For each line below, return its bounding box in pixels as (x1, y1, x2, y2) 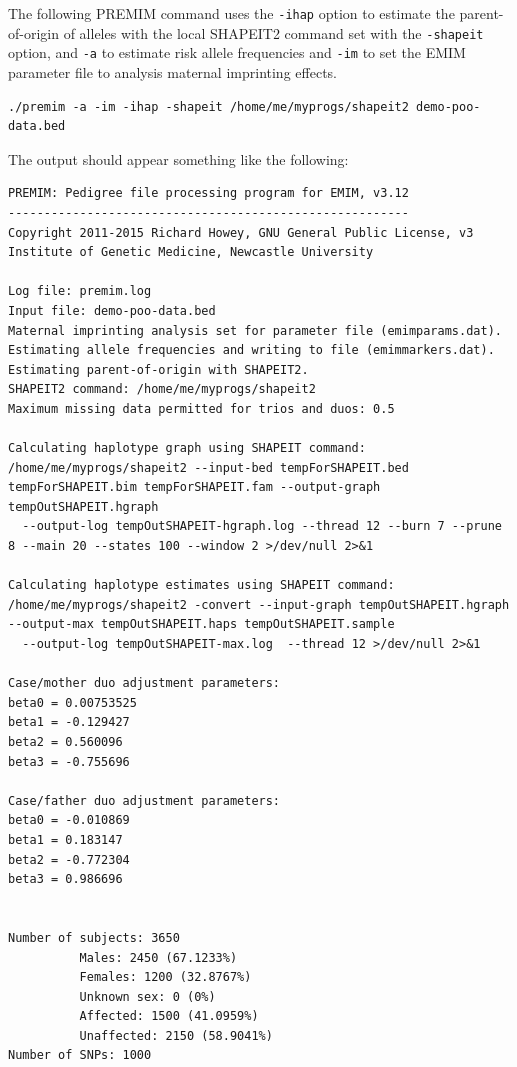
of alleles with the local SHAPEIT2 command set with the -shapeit (63, 22, 484, 43)
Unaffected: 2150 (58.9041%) (79, 1028, 273, 1043)
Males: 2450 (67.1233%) (79, 950, 238, 965)
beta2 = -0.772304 (8, 852, 130, 867)
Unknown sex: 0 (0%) (79, 989, 216, 1004)
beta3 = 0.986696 (8, 872, 123, 887)
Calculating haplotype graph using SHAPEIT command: (8, 441, 366, 456)
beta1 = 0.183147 (8, 832, 123, 847)
